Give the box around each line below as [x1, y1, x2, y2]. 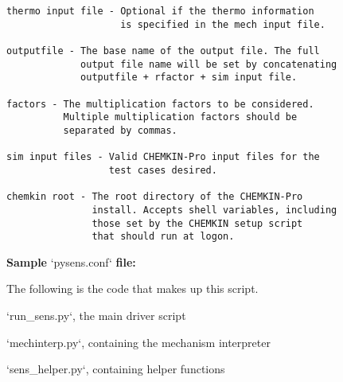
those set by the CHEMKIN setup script [92, 217, 303, 229]
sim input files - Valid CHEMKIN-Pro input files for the [6, 151, 320, 163]
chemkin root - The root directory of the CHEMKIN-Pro [6, 191, 303, 203]
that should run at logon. [92, 231, 235, 243]
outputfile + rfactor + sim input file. [80, 72, 298, 84]
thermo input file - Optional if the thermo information [6, 6, 314, 17]
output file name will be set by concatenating [80, 58, 337, 70]
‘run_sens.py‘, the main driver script [6, 307, 186, 323]
